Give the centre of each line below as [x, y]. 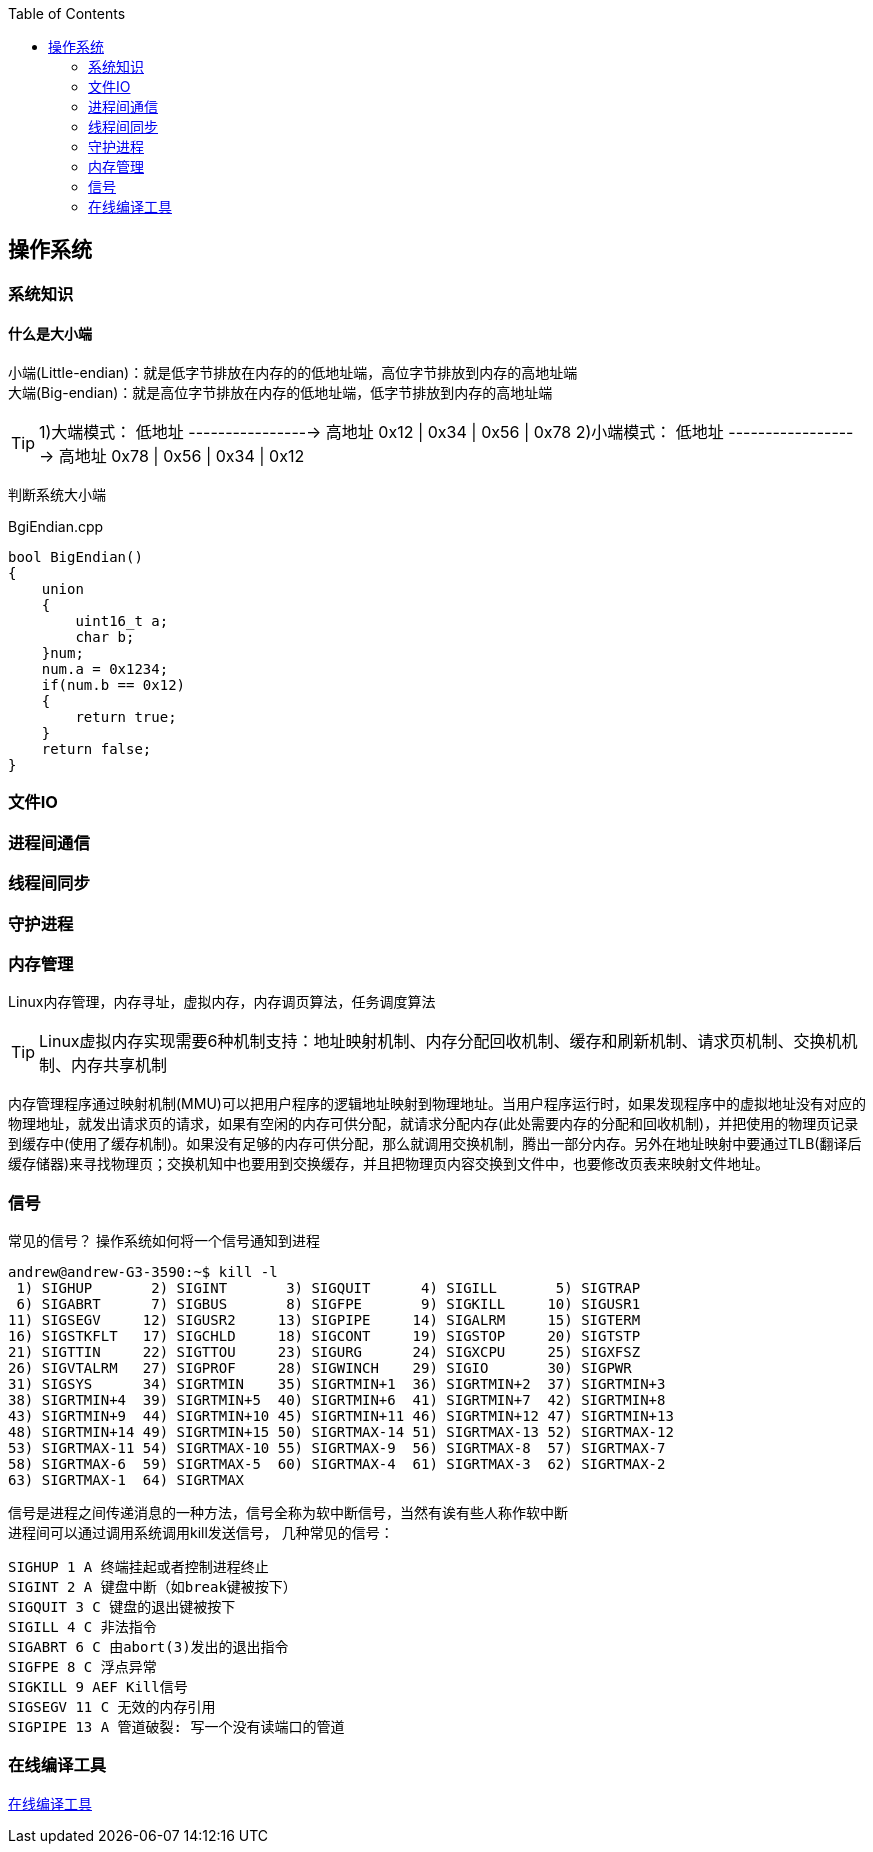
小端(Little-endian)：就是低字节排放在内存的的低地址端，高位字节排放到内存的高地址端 [293, 373]
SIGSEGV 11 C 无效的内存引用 [112, 1707]
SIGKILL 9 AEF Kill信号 [98, 1687]
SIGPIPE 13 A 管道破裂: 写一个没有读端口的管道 [176, 1727]
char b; [105, 637]
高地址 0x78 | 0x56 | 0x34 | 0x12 [181, 456]
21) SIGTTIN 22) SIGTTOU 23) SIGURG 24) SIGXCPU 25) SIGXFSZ [324, 1352]
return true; [126, 717]
